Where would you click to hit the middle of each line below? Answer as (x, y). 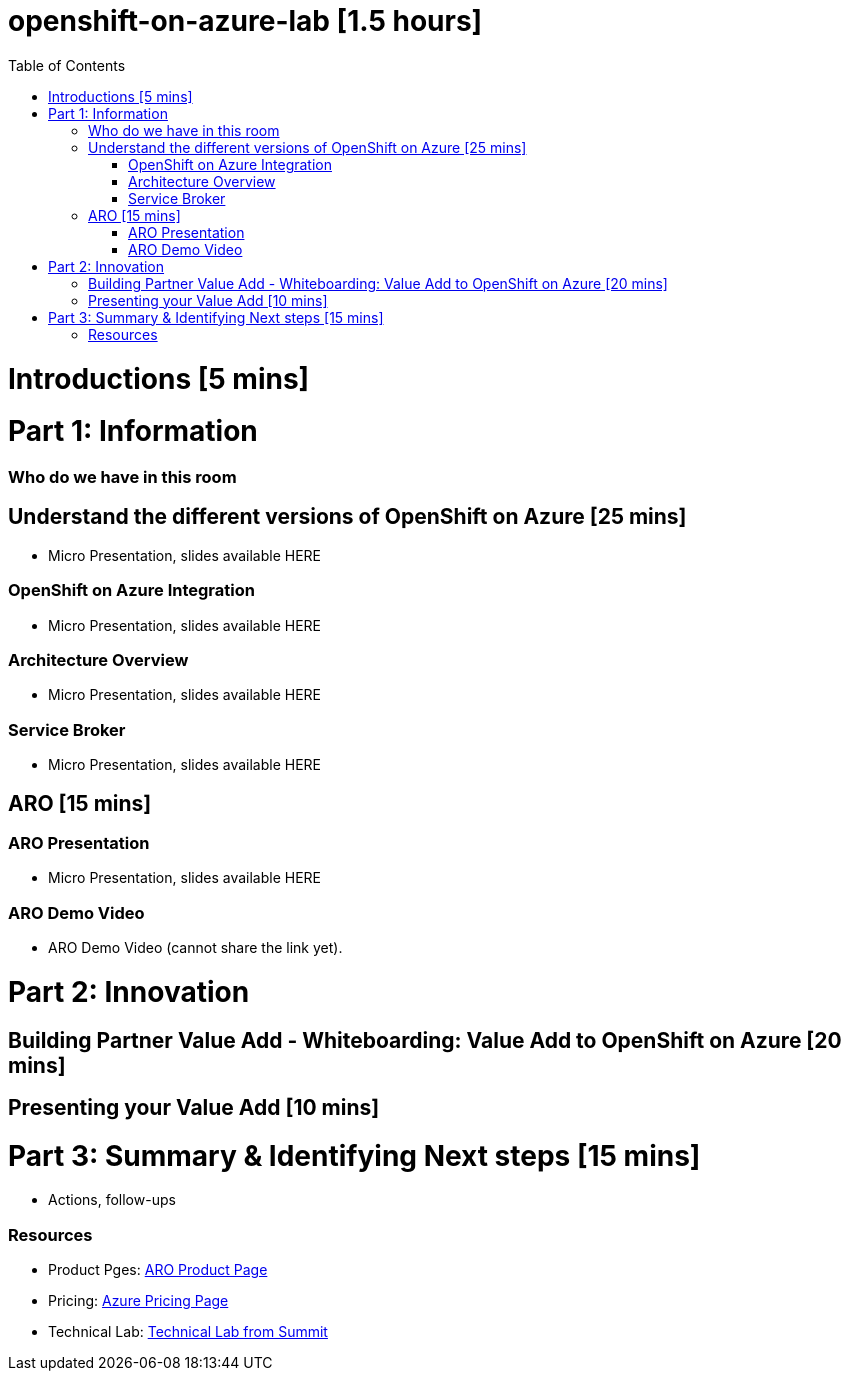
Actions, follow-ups (112, 1200)
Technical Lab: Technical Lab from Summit (188, 1332)
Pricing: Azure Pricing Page (138, 1301)
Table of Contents (67, 65)
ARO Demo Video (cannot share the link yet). (195, 948)
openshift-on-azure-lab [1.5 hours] (245, 21)
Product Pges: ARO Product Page (158, 1270)
